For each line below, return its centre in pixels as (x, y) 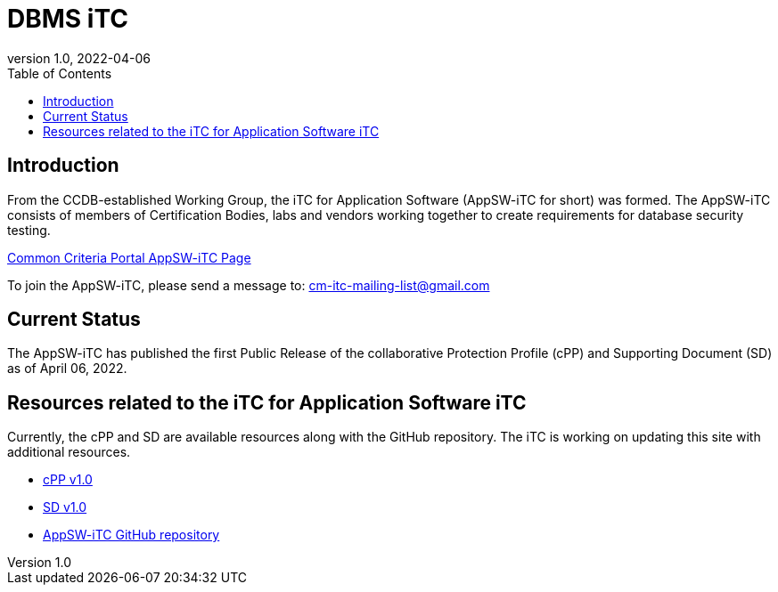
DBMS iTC (68, 19)
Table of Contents (60, 73)
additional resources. (69, 452)
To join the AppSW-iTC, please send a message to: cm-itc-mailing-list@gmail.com (249, 285)
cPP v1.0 (68, 480)
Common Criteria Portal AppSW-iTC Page (129, 257)
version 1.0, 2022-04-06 (79, 58)
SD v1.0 (65, 507)
